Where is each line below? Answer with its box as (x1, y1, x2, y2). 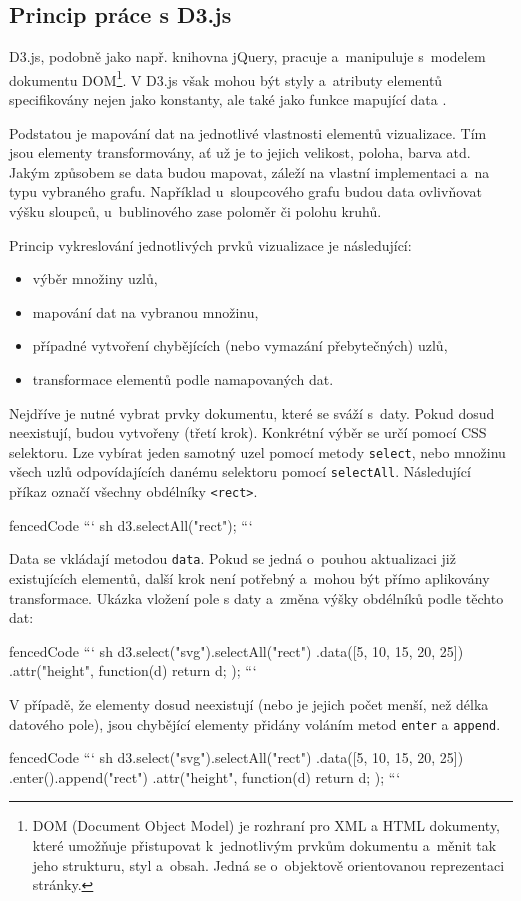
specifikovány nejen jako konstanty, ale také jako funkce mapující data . (9, 89, 447, 110)
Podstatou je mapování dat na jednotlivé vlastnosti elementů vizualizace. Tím (9, 122, 487, 143)
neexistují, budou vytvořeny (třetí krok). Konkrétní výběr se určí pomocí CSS (9, 422, 487, 443)
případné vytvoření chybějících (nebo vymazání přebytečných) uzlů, (32, 335, 448, 356)
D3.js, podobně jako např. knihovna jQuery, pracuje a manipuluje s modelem (9, 46, 486, 67)
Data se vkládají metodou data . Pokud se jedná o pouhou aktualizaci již (9, 548, 456, 569)
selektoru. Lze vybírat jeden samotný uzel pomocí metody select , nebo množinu (9, 441, 506, 462)
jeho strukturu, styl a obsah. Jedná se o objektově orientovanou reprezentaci (32, 854, 505, 875)
